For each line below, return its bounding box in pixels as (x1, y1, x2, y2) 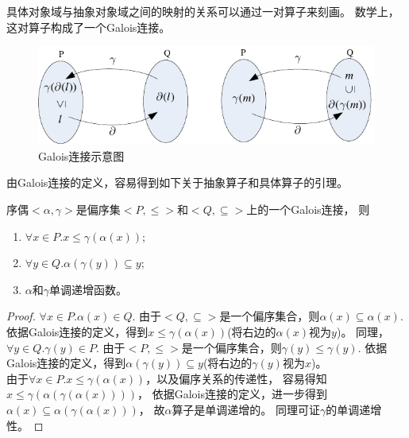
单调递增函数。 (49, 281, 128, 297)
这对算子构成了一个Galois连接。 (6, 18, 171, 35)
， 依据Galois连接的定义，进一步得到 (137, 386, 327, 402)
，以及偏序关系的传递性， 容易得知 (145, 370, 327, 386)
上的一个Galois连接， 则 (246, 201, 370, 218)
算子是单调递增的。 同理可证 (172, 401, 321, 417)
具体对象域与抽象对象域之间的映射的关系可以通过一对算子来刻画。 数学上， (6, 3, 399, 19)
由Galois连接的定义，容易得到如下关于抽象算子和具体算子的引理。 (6, 174, 349, 191)
